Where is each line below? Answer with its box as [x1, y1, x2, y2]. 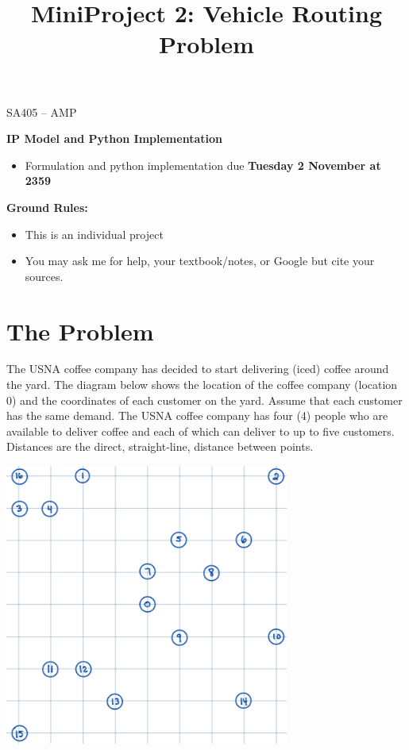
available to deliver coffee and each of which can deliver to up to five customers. [6, 422, 395, 439]
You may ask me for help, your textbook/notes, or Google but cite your [25, 252, 375, 269]
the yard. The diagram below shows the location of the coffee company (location [6, 376, 398, 393]
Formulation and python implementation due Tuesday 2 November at [25, 156, 381, 173]
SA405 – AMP [6, 103, 77, 120]
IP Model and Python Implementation [6, 130, 222, 147]
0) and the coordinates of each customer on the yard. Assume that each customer [6, 391, 403, 408]
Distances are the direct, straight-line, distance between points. [6, 438, 314, 455]
